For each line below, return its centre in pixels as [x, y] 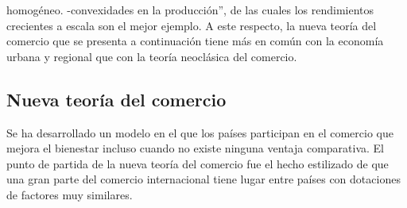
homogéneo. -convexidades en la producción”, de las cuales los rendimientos [190, 10]
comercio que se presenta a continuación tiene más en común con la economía [195, 41]
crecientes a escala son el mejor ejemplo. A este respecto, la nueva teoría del [192, 25]
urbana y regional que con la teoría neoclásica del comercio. [152, 56]
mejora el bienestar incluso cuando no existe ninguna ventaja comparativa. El [196, 148]
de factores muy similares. [70, 194]
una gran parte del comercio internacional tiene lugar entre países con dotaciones [203, 179]
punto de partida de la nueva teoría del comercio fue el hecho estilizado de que [198, 163]
